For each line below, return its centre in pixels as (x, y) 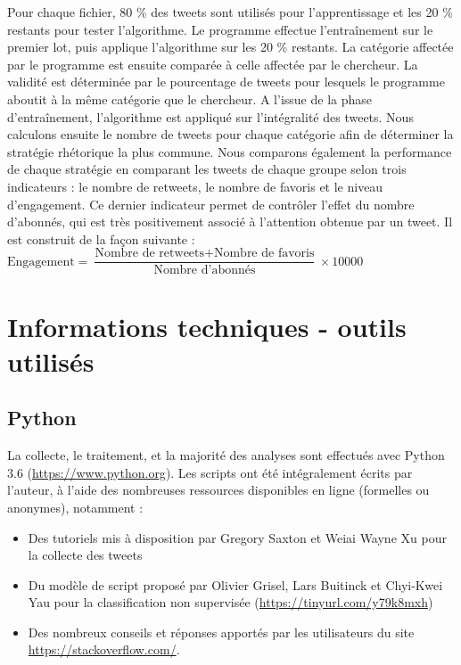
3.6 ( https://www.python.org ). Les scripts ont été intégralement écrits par (210, 472)
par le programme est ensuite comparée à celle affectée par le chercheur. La (213, 64)
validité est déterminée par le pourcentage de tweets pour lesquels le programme (226, 82)
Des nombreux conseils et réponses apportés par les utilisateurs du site (221, 632)
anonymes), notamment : (75, 507)
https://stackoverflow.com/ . (104, 649)
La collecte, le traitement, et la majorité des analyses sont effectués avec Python (226, 455)
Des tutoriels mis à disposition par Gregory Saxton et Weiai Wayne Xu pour (237, 537)
